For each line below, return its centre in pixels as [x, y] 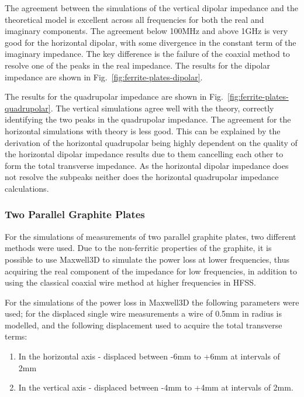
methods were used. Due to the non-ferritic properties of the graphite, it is [138, 248]
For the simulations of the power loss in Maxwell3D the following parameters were [152, 302]
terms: [16, 336]
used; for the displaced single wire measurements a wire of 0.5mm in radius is [143, 313]
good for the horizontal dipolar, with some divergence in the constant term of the [151, 42]
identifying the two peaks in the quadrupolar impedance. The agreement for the [148, 119]
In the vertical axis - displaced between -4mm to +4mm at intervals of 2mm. [156, 387]
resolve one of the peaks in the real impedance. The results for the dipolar [137, 65]
